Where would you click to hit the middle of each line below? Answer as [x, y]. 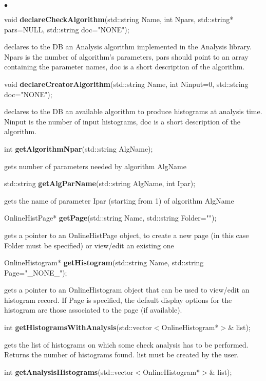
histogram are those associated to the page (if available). [93, 310]
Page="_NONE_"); [36, 272]
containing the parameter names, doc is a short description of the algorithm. [125, 67]
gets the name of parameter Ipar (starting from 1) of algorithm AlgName [119, 200]
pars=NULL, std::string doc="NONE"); [67, 29]
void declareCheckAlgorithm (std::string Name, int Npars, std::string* [119, 19]
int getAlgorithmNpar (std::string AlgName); [79, 148]
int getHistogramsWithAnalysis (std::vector [78, 327]
